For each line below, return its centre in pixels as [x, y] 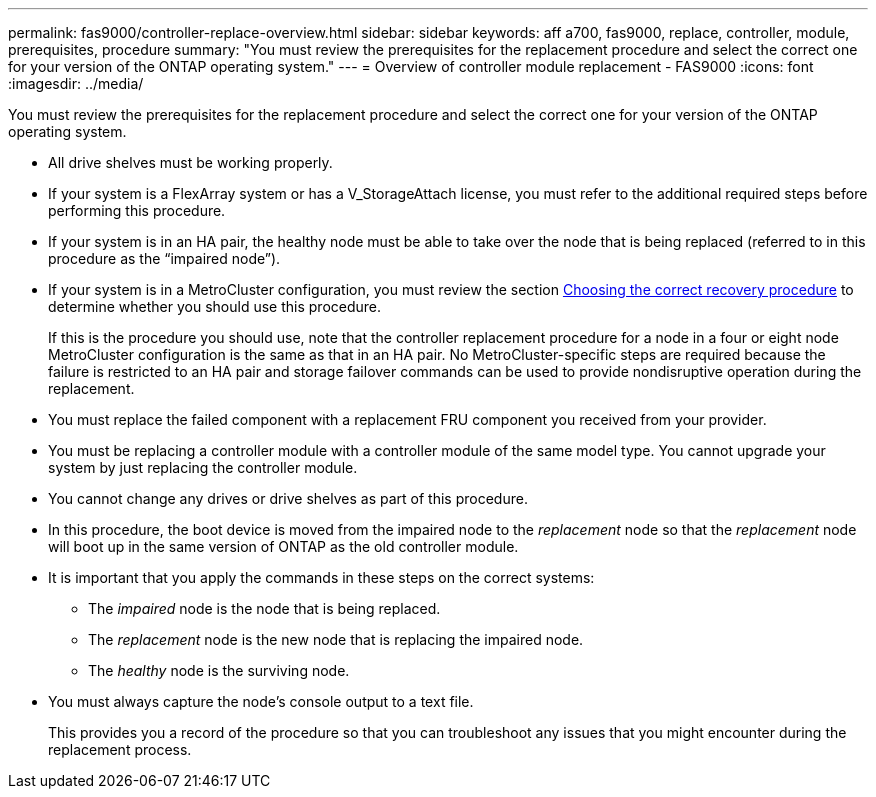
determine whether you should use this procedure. [215, 306]
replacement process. [120, 749]
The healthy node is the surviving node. [219, 670]
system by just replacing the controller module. [203, 467]
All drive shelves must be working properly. [190, 162]
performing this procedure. [137, 210]
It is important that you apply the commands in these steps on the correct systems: [321, 577]
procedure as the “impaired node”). [164, 258]
